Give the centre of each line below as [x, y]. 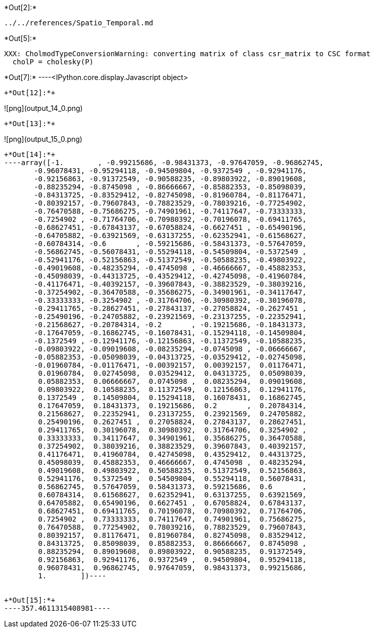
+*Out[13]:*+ [30, 124]
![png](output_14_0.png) [43, 108]
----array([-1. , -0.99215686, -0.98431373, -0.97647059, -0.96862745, [164, 163]
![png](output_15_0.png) [43, 139]
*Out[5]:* [20, 38]
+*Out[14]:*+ [30, 154]
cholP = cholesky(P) [53, 62]
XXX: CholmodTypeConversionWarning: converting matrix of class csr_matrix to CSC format [187, 54]
